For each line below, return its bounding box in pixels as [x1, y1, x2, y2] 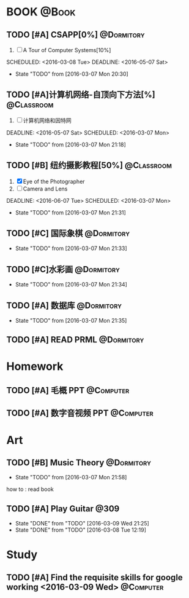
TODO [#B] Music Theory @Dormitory [6, 457, 152, 468]
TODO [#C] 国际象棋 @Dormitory [6, 228, 130, 238]
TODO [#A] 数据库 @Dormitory [6, 300, 122, 310]
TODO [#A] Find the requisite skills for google [6, 572, 183, 583]
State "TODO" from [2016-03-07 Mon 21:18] [15, 141, 127, 148]
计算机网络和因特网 [23, 116, 72, 124]
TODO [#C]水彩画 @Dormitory [6, 264, 120, 275]
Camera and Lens [23, 185, 68, 192]
